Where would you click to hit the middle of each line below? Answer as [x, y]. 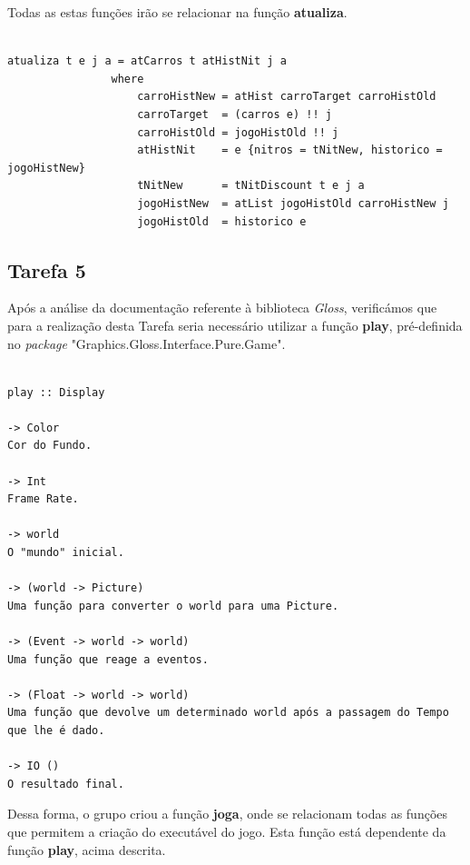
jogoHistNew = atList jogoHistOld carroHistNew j [293, 203]
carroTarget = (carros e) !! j [235, 114]
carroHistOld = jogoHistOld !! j [238, 132]
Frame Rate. [43, 499]
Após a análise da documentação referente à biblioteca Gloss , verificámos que [222, 308]
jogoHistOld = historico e [222, 221]
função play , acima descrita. [87, 849]
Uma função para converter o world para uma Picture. [173, 606]
